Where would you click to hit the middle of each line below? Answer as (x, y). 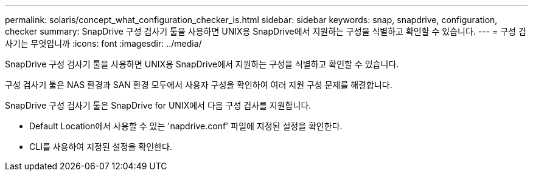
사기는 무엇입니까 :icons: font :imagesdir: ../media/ (103, 43)
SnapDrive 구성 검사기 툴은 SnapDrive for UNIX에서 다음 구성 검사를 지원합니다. (158, 105)
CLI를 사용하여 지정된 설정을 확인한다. (101, 147)
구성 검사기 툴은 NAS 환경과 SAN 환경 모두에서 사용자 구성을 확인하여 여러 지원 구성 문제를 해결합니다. (199, 85)
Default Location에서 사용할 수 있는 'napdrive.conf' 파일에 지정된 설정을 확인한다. (186, 126)
